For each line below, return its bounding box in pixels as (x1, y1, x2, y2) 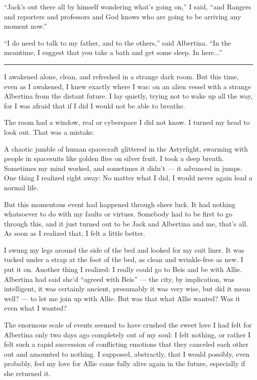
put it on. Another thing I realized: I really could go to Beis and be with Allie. (4, 264, 242, 274)
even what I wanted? (4, 303, 67, 313)
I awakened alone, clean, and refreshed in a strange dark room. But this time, (4, 71, 239, 81)
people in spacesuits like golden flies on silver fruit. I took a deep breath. (4, 153, 224, 163)
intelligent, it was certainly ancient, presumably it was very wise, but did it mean (4, 283, 251, 294)
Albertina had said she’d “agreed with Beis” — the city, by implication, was (4, 273, 235, 284)
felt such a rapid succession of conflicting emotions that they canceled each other (4, 339, 249, 349)
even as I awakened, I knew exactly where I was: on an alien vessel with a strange (4, 81, 252, 91)
